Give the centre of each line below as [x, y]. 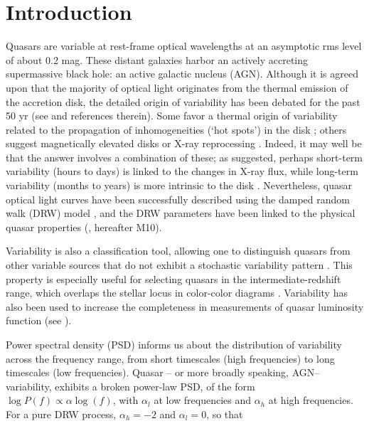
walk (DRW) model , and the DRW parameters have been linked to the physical [181, 213]
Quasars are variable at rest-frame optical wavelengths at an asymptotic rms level [184, 46]
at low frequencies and [203, 400]
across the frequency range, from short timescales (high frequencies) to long [170, 358]
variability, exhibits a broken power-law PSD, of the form [130, 386]
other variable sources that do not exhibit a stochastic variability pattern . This [179, 265]
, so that [225, 414]
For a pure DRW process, [61, 414]
